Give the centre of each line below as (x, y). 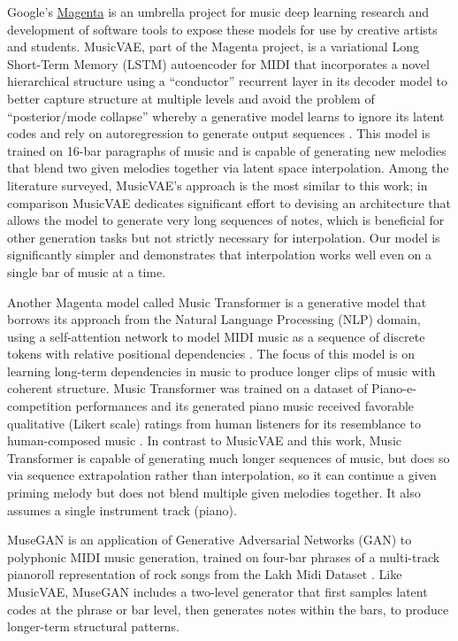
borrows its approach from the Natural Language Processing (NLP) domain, (214, 319)
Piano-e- (394, 388)
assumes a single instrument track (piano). (122, 510)
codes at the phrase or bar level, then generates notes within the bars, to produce (228, 609)
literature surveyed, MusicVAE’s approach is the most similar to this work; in (218, 185)
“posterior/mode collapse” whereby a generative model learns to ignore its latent (226, 116)
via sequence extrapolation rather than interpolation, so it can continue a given (222, 475)
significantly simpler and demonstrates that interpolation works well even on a (220, 255)
